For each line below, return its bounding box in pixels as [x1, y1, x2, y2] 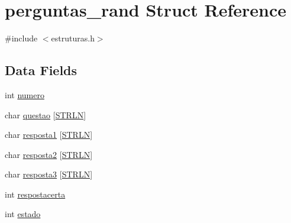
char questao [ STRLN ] [5, 108, 86, 121]
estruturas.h [51, 32, 95, 44]
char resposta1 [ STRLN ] [5, 128, 93, 141]
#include [5, 32, 38, 44]
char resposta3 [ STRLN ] [5, 168, 93, 180]
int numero [5, 88, 44, 101]
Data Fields [5, 61, 77, 79]
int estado [5, 208, 41, 220]
